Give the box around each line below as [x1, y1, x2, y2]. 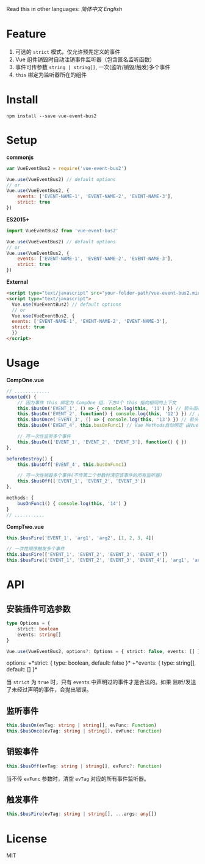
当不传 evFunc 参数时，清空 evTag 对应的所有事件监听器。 [6, 775, 149, 782]
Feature [6, 27, 46, 41]
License [6, 832, 48, 846]
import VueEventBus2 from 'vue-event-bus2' [6, 227, 119, 234]
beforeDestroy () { [6, 456, 53, 462]
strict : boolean [17, 626, 59, 632]
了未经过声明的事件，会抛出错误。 [6, 686, 92, 693]
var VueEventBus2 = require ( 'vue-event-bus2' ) [6, 165, 127, 171]
